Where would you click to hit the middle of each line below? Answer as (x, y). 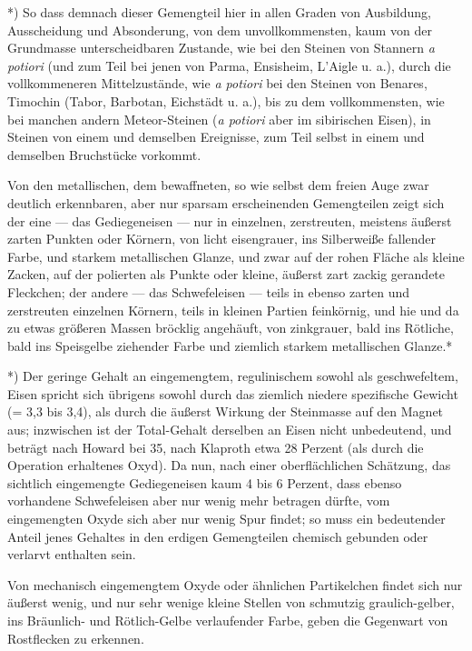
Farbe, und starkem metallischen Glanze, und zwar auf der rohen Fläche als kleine (236, 256)
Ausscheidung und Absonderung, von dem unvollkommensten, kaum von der (220, 30)
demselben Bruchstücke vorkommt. (104, 154)
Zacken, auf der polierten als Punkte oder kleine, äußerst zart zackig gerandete (226, 274)
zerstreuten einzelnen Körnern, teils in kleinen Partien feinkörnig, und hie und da (233, 310)
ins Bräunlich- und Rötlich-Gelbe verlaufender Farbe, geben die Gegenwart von (228, 620)
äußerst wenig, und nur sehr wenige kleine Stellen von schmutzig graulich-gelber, (231, 602)
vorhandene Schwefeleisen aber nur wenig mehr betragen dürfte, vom (199, 501)
